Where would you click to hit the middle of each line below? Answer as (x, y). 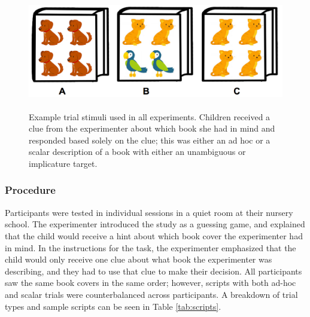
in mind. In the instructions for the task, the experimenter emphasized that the (151, 247)
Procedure (30, 190)
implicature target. (63, 163)
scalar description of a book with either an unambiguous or (137, 152)
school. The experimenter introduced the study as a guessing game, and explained (155, 224)
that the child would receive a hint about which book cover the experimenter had (154, 235)
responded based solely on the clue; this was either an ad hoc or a (150, 140)
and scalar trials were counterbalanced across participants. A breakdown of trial (151, 294)
